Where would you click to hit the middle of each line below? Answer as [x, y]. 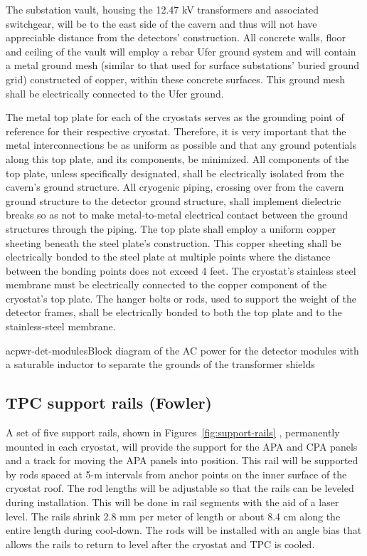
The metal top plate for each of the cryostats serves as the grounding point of [175, 117]
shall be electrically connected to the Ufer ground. [115, 93]
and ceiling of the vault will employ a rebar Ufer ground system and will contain [181, 51]
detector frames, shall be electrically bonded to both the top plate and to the [174, 312]
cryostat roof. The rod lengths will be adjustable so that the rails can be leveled [180, 488]
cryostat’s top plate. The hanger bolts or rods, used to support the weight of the [181, 298]
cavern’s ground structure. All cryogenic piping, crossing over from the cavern [175, 187]
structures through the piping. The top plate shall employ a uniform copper [171, 228]
